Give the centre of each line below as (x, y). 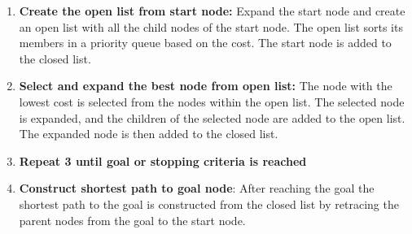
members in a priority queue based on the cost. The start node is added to (205, 43)
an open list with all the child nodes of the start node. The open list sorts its (211, 26)
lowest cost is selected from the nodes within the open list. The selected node (212, 101)
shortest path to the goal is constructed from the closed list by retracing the (209, 204)
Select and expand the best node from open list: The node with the (206, 86)
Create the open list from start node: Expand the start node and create (212, 11)
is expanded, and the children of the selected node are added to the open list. (212, 117)
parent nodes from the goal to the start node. (132, 220)
